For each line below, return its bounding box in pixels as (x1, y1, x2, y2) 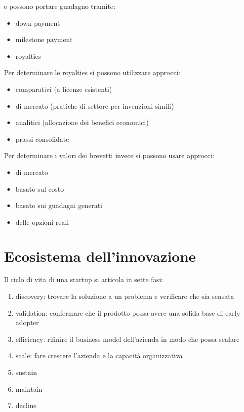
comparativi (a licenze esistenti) (15, 83, 112, 94)
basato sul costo (15, 183, 64, 194)
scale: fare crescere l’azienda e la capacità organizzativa (15, 350, 183, 361)
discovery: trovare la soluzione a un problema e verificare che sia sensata (15, 291, 234, 301)
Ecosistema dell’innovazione (4, 246, 196, 266)
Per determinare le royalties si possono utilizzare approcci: (4, 67, 180, 78)
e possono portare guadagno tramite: (4, 1, 116, 11)
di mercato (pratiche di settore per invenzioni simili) (15, 100, 174, 111)
